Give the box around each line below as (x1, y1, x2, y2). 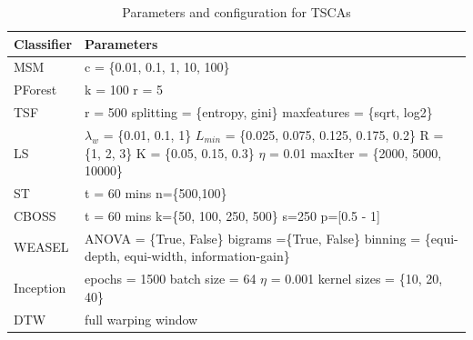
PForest (14, 80, 57, 99)
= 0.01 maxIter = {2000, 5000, (269, 143, 442, 162)
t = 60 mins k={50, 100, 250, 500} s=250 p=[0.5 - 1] (85, 205, 380, 225)
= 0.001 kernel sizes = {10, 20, (270, 269, 443, 288)
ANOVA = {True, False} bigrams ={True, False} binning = (85, 228, 421, 247)
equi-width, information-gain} (124, 246, 290, 265)
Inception (14, 277, 66, 296)
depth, (85, 246, 120, 265)
